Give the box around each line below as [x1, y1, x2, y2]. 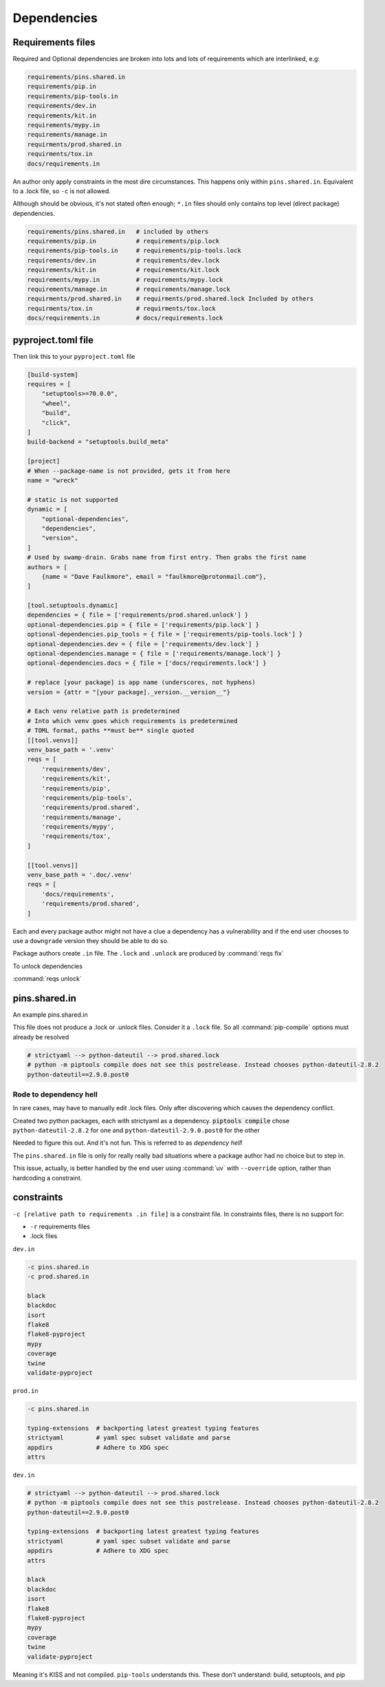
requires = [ [27, 380, 71, 388]
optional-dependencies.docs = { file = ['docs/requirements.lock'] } [27, 659, 267, 667]
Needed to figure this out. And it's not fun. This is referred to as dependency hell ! [12, 1138, 243, 1147]
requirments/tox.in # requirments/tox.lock [27, 305, 216, 312]
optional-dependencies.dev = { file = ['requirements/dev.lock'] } [27, 640, 260, 648]
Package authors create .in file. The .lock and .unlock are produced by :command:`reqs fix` [12, 949, 284, 958]
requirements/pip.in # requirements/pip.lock [27, 237, 220, 245]
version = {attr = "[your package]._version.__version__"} [27, 688, 230, 696]
